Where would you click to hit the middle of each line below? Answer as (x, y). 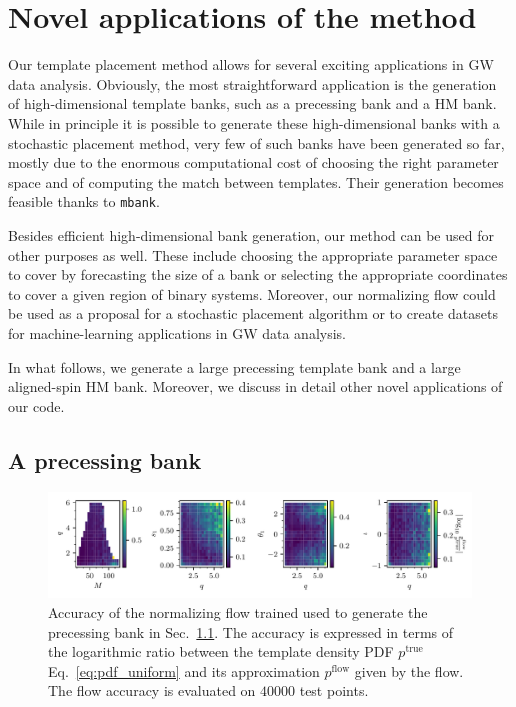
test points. (334, 690)
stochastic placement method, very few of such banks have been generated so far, (256, 142)
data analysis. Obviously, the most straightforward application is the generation (252, 83)
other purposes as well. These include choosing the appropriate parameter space (253, 254)
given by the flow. (409, 670)
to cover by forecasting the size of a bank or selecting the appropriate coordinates (258, 274)
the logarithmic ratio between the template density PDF (221, 651)
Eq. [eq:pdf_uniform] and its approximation (184, 670)
